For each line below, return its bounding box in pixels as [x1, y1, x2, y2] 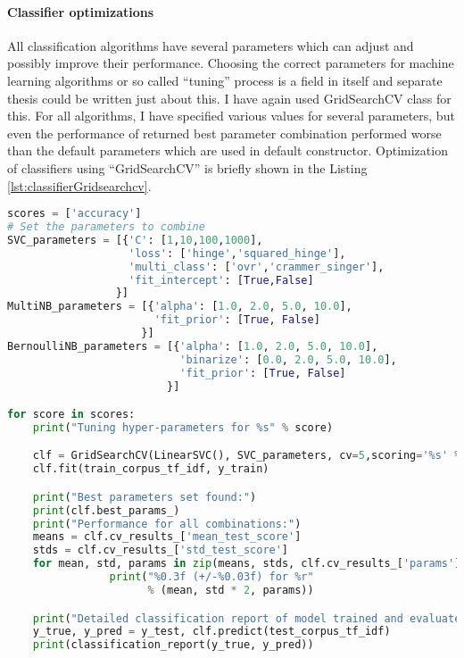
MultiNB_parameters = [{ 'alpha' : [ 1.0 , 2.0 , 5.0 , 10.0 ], [7, 300, 352, 313]
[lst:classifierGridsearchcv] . [7, 176, 152, 195]
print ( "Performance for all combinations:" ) [32, 517, 302, 530]
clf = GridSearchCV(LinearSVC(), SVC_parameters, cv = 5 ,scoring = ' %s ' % [32, 449, 461, 462]
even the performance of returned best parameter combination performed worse [7, 123, 442, 142]
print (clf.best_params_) [32, 504, 180, 517]
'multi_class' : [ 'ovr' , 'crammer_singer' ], [128, 260, 385, 273]
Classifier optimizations [7, 2, 154, 21]
